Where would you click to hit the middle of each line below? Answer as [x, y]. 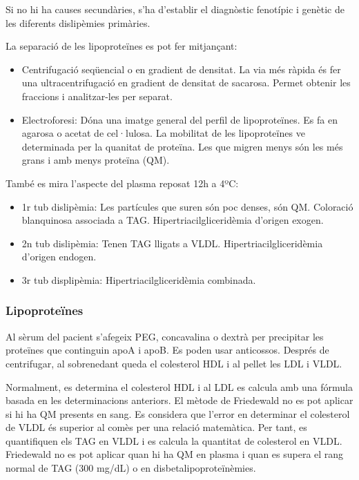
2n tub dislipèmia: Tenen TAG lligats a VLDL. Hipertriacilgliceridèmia [172, 243]
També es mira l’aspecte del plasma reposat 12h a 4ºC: [122, 183]
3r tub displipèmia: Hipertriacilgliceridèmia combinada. [139, 279]
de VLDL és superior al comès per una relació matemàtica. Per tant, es [156, 427]
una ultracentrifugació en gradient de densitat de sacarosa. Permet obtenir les [186, 83]
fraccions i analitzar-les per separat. [97, 96]
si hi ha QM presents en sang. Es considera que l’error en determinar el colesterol [178, 413]
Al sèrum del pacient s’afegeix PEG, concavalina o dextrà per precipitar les [165, 336]
